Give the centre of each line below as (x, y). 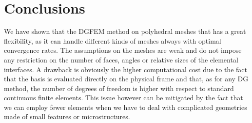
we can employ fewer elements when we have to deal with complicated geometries (126, 107)
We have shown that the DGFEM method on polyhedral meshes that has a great (125, 31)
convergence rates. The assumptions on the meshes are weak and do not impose (123, 50)
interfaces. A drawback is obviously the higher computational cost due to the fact (126, 69)
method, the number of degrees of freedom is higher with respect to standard (119, 88)
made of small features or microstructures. (67, 116)
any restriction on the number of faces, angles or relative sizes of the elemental (121, 59)
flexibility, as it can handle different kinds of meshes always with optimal (113, 40)
